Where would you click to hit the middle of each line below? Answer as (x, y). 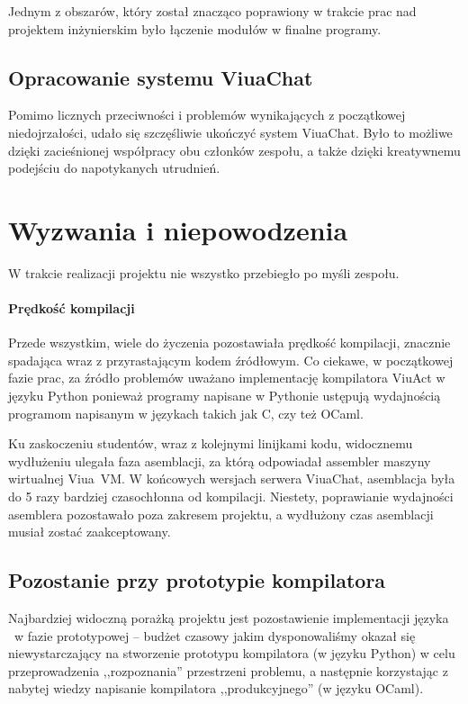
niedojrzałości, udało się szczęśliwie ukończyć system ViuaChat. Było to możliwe (230, 132)
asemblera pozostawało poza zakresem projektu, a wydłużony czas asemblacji (221, 514)
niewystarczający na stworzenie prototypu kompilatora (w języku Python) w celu (232, 653)
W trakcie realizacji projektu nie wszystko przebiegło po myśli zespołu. (204, 272)
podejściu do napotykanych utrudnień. (114, 168)
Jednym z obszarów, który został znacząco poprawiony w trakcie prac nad (212, 11)
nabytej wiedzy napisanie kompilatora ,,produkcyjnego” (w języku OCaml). (216, 688)
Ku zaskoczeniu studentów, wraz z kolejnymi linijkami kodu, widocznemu (211, 443)
